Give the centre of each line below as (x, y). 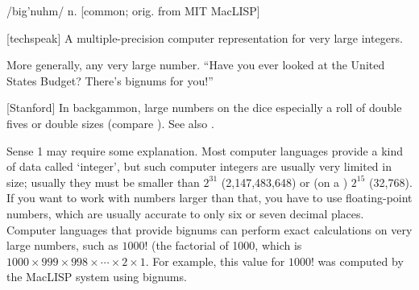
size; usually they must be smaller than (103, 182)
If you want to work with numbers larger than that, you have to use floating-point (209, 198)
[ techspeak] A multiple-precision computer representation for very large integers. (205, 37)
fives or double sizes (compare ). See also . (110, 123)
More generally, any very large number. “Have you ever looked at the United (196, 65)
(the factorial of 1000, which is (226, 245)
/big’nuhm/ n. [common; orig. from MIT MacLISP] (133, 10)
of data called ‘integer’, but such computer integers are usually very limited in (199, 166)
